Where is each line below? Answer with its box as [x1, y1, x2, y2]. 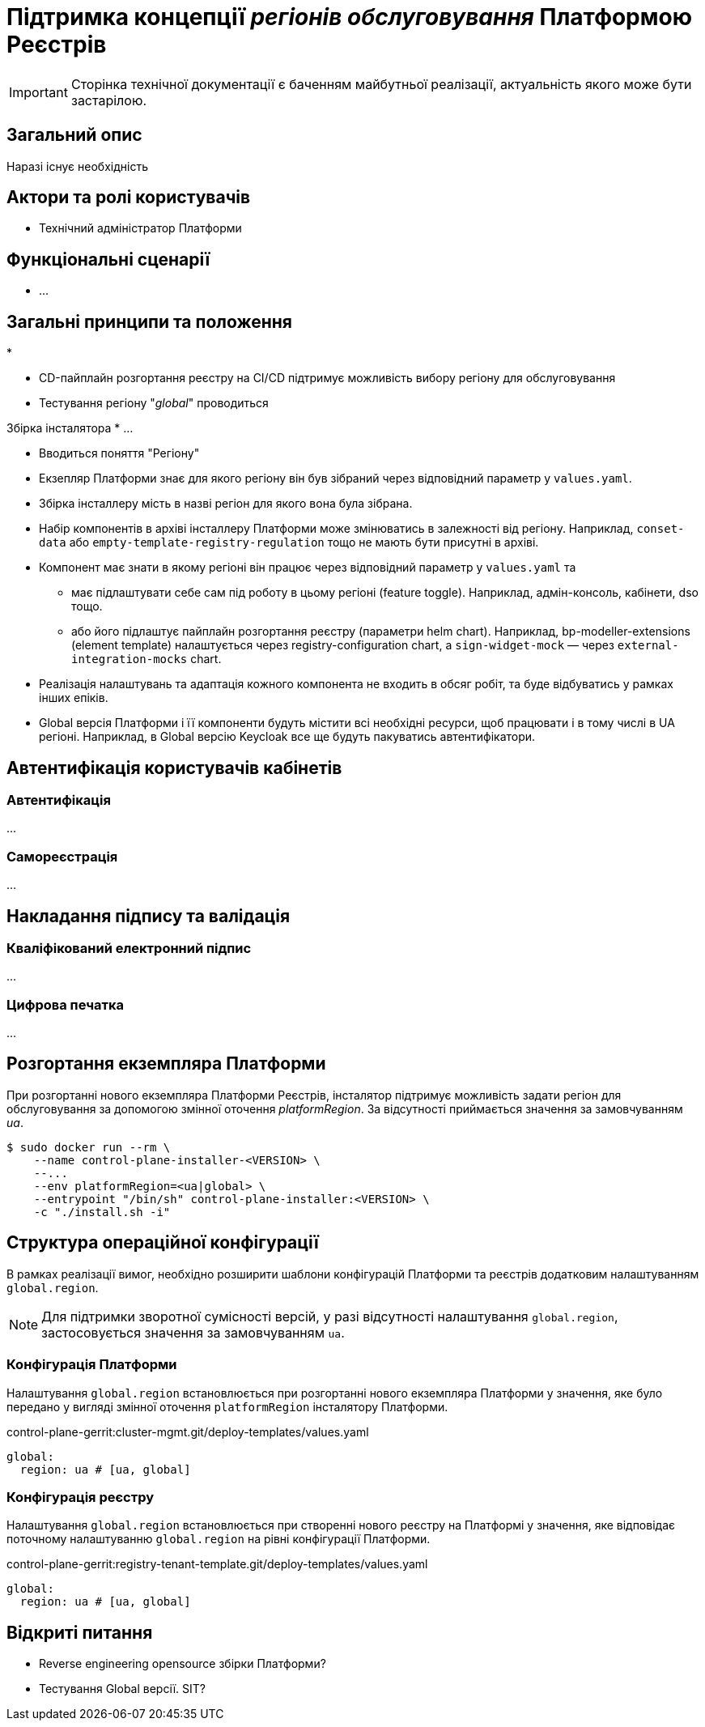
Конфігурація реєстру [6, 1488, 155, 1505]
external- [617, 639, 679, 653]
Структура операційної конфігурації [6, 1232, 319, 1253]
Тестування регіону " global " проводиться [39, 396, 269, 410]
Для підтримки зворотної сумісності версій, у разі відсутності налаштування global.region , [41, 1308, 618, 1325]
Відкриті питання [6, 1622, 153, 1643]
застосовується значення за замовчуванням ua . [41, 1324, 345, 1341]
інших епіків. [39, 691, 108, 705]
